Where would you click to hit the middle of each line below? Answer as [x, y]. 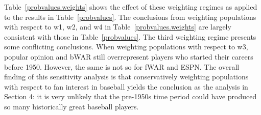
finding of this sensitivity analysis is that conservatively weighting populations [126, 77]
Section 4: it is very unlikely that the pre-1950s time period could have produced [130, 96]
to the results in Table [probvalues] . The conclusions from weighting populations [130, 17]
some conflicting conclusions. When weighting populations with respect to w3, [126, 47]
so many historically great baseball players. [72, 106]
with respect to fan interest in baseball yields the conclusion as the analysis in [126, 86]
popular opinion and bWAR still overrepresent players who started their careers [129, 56]
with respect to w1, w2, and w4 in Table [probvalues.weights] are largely [118, 27]
